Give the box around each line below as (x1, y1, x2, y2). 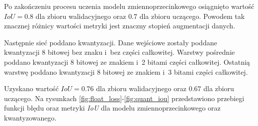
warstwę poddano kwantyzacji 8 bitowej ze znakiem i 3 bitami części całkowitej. (4, 66, 248, 77)
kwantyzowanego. (4, 112, 57, 123)
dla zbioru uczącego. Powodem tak (139, 10, 245, 21)
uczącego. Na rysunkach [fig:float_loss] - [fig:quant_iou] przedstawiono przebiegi (4, 93, 245, 103)
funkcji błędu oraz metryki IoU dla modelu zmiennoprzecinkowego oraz (4, 103, 221, 113)
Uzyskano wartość (4, 83, 59, 94)
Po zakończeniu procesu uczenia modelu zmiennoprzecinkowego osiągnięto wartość (4, 1, 255, 11)
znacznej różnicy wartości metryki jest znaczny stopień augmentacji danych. (4, 20, 236, 31)
